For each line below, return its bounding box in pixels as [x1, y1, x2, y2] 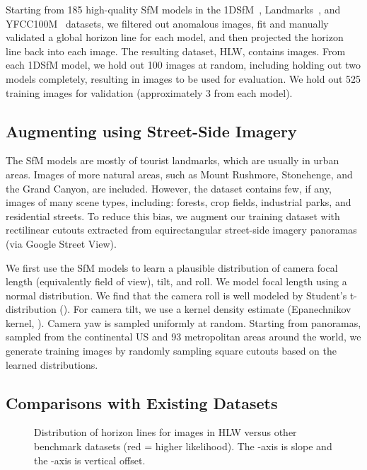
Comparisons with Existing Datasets [6, 391, 278, 413]
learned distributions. [6, 357, 98, 372]
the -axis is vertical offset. [34, 452, 146, 467]
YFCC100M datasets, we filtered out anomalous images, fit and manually [6, 16, 329, 30]
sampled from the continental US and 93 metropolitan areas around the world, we [6, 329, 361, 344]
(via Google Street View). [6, 236, 117, 251]
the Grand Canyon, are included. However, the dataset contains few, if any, [6, 180, 332, 195]
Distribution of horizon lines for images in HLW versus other [34, 425, 297, 440]
